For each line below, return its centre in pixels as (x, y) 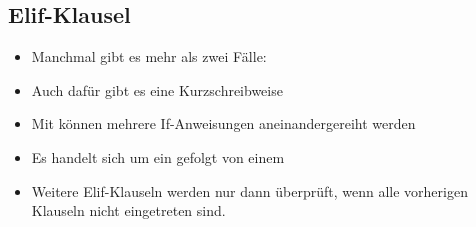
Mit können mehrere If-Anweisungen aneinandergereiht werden (223, 123)
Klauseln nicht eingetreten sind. (128, 210)
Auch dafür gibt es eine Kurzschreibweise (157, 89)
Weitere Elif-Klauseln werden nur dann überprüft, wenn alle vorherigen (249, 190)
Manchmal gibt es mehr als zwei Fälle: (149, 56)
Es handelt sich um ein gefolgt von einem (158, 156)
